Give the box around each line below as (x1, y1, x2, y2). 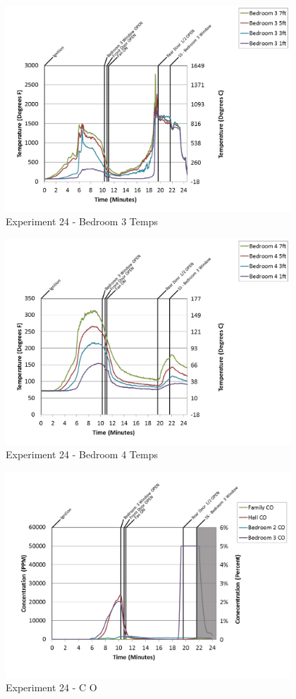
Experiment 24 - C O (6, 680, 97, 695)
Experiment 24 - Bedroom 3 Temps (6, 214, 158, 229)
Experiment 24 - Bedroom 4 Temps (6, 447, 158, 462)
